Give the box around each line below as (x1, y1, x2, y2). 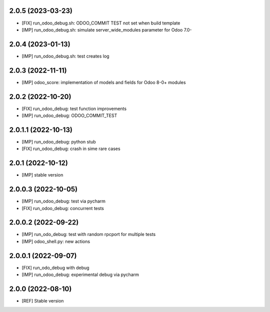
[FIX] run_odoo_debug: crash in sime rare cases (21, 145, 120, 152)
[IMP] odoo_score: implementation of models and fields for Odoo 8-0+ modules (21, 79, 186, 85)
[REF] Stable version (21, 298, 64, 304)
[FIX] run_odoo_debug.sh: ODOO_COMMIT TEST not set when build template (21, 20, 180, 26)
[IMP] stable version (21, 172, 63, 178)
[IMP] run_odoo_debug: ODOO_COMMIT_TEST (21, 112, 117, 118)
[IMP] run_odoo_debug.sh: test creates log (21, 53, 109, 59)
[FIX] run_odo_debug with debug (21, 264, 89, 270)
